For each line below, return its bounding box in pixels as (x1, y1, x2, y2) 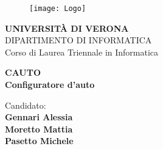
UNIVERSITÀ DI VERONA (5, 21, 129, 34)
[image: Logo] (29, 4, 86, 13)
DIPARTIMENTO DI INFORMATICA (5, 34, 152, 46)
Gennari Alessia (5, 111, 73, 123)
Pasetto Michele (5, 134, 74, 147)
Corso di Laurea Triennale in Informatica (5, 45, 159, 58)
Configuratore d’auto (5, 78, 95, 91)
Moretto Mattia (5, 122, 73, 135)
